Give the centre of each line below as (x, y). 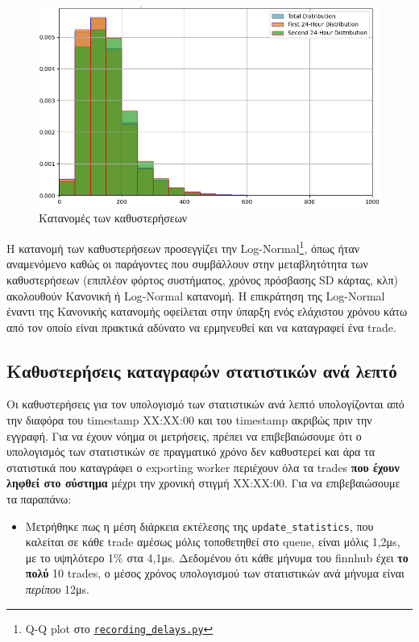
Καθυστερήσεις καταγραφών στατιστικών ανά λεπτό (202, 370)
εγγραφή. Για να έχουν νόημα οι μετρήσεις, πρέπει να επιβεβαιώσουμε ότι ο (184, 435)
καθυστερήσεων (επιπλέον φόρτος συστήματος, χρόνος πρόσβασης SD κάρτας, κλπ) (202, 279)
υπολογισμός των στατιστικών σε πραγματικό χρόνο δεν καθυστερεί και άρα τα (191, 451)
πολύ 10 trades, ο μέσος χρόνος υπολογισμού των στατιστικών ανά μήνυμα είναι (215, 573)
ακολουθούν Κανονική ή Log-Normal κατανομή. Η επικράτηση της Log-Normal (196, 295)
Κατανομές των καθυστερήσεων (113, 218)
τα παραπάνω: (39, 499)
